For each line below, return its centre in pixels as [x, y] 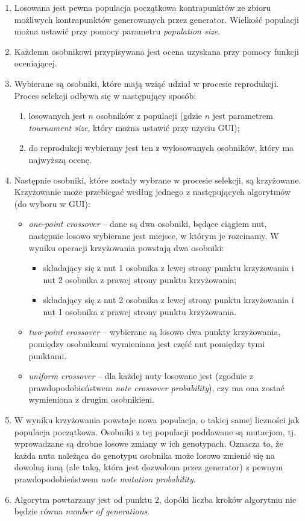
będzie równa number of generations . [82, 511]
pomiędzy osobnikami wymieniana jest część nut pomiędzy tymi [147, 344]
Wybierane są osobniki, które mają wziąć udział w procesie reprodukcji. [146, 83]
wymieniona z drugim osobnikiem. [92, 399]
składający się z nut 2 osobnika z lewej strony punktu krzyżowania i [168, 300]
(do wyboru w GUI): [52, 203]
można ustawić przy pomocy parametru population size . [117, 31]
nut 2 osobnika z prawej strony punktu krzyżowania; [140, 279]
